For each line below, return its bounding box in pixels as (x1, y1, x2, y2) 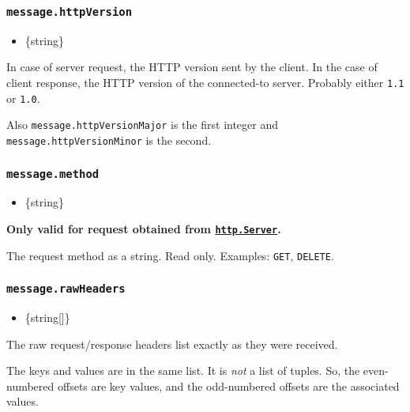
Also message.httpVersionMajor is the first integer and (6, 116, 279, 133)
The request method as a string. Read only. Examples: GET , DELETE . (6, 247, 334, 263)
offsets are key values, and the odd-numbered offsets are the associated (57, 377, 400, 394)
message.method (6, 167, 100, 180)
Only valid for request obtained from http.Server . (6, 220, 281, 236)
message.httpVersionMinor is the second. (6, 131, 212, 148)
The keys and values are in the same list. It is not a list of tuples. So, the (6, 362, 360, 379)
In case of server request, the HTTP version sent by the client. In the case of (6, 59, 378, 75)
